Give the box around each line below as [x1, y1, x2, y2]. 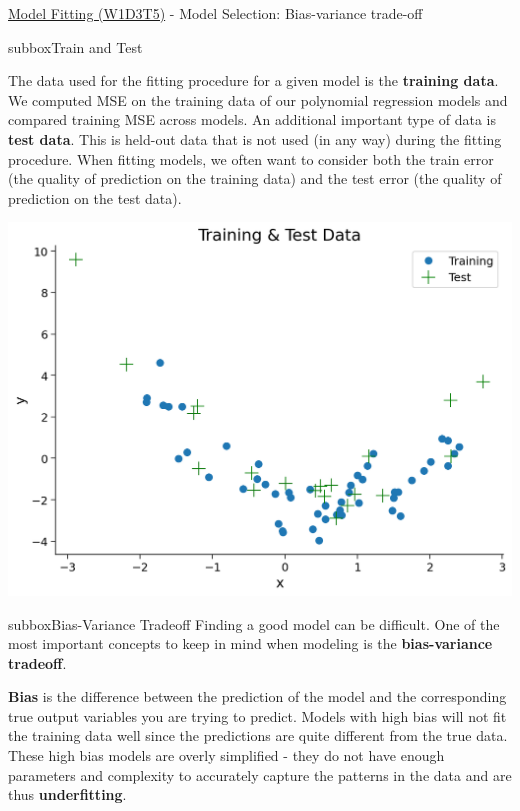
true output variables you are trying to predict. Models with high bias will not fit [8, 705, 507, 726]
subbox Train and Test [8, 36, 143, 57]
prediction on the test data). [8, 187, 182, 208]
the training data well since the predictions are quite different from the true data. [8, 725, 508, 746]
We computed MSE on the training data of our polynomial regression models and [8, 89, 508, 110]
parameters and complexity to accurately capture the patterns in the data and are [8, 764, 512, 785]
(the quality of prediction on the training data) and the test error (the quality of [8, 168, 502, 189]
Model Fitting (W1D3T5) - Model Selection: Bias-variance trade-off [8, 3, 423, 23]
